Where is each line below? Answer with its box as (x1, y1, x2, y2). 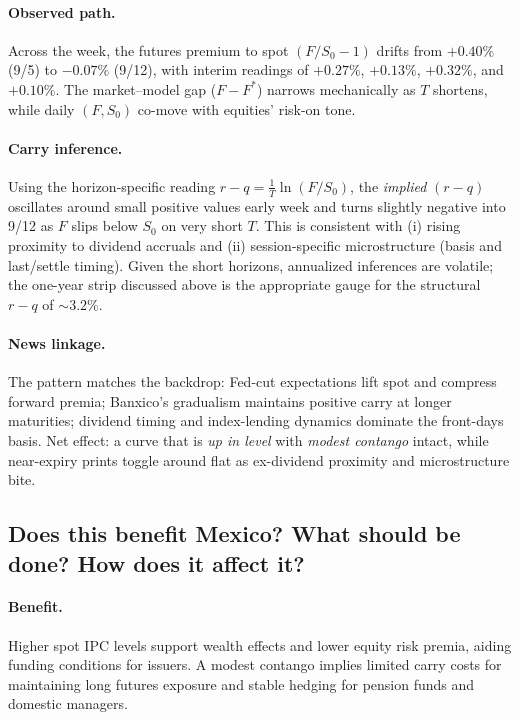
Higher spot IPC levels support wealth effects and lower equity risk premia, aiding (8, 634, 512, 655)
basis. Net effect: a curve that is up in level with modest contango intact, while (8, 429, 489, 450)
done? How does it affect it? (8, 547, 305, 578)
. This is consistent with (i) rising (255, 215, 461, 236)
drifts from (376, 39, 443, 60)
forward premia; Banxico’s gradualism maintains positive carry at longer (8, 390, 452, 411)
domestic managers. (8, 693, 128, 714)
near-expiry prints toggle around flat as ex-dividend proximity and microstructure (8, 449, 510, 470)
